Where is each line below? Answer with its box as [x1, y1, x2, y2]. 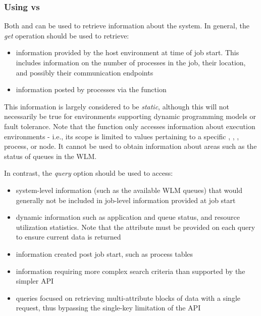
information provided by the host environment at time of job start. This [16, 47, 239, 58]
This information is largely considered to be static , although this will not [4, 101, 229, 111]
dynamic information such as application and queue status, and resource [16, 212, 240, 222]
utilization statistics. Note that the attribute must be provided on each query [16, 221, 255, 232]
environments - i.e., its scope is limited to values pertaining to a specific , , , [4, 131, 239, 141]
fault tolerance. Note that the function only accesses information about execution [4, 121, 255, 131]
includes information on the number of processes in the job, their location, [16, 57, 246, 67]
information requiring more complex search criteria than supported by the [16, 265, 245, 276]
